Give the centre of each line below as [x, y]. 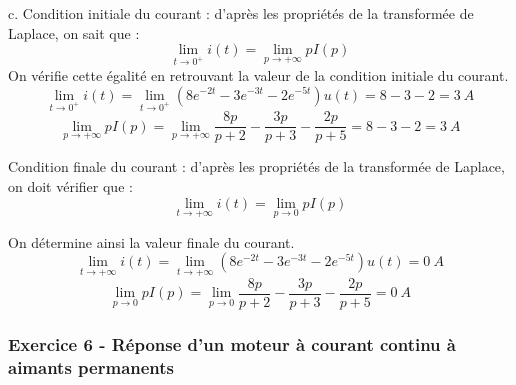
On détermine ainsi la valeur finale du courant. [151, 241]
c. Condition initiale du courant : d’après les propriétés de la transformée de [241, 13]
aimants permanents [91, 366]
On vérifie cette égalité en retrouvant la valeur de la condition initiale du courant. [258, 74]
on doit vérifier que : [70, 186]
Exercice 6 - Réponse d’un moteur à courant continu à [232, 343]
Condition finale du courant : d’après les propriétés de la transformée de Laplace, [256, 166]
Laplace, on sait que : [74, 32]
